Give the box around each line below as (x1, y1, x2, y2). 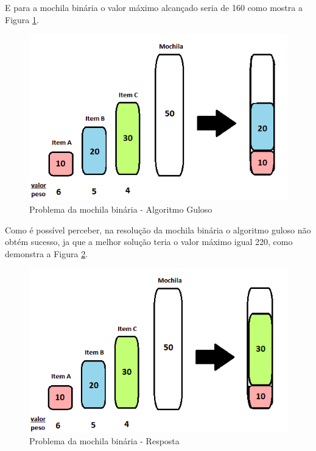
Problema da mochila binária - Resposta (29, 435, 180, 447)
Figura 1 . (5, 13, 39, 26)
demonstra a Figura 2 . (5, 247, 88, 260)
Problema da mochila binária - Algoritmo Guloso (29, 202, 212, 215)
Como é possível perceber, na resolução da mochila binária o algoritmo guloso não (5, 223, 311, 236)
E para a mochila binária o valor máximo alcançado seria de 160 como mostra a (5, 1, 303, 13)
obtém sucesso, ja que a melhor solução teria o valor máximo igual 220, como (5, 235, 293, 248)
